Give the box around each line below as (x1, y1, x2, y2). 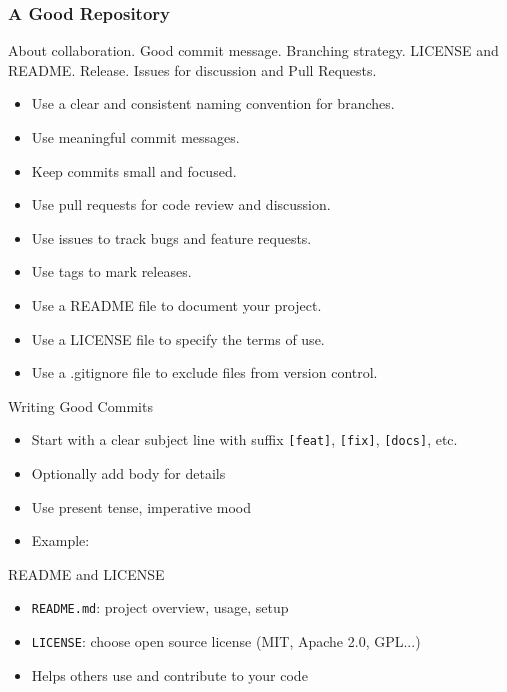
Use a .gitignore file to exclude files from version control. (31, 362, 378, 383)
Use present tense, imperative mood (31, 496, 252, 517)
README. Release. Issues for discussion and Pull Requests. (8, 59, 377, 80)
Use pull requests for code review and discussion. (31, 194, 331, 215)
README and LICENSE (8, 563, 165, 584)
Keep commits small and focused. (31, 160, 237, 181)
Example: (31, 530, 90, 551)
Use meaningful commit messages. (31, 127, 240, 147)
